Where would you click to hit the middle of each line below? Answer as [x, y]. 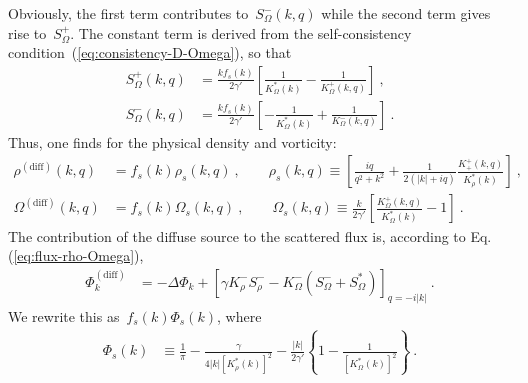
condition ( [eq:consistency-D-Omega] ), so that [150, 52]
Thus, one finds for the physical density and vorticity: [172, 141]
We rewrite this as [64, 315]
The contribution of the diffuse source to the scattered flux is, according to [237, 235]
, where [239, 315]
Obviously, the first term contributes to [128, 13]
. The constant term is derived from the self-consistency [241, 32]
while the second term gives [406, 13]
